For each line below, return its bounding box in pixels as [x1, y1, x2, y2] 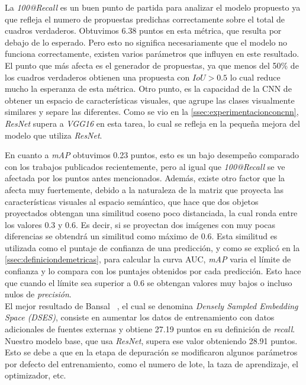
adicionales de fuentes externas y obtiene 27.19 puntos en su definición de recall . [5, 323, 295, 335]
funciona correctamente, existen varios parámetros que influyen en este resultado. [5, 47, 299, 60]
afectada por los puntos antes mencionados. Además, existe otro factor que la [5, 172, 285, 184]
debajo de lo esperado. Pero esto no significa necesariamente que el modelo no [5, 36, 287, 48]
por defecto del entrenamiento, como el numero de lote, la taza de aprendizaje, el [5, 357, 298, 370]
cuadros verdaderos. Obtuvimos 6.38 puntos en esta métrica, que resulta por [5, 24, 282, 37]
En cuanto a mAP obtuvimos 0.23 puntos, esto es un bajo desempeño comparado [5, 149, 299, 161]
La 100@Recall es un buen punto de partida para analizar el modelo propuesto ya [5, 1, 301, 13]
